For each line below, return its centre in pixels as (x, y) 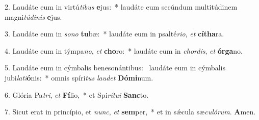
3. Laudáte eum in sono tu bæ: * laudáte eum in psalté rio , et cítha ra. (114, 34)
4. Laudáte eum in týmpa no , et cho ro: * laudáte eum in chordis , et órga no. (124, 50)
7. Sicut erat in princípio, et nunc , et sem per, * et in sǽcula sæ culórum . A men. (130, 112)
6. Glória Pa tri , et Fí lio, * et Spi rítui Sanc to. (77, 94)
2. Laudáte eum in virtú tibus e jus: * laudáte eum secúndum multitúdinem (121, 7)
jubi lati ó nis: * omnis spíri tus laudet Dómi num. (79, 77)
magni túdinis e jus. (33, 16)
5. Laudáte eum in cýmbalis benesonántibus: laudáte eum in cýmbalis (115, 68)
